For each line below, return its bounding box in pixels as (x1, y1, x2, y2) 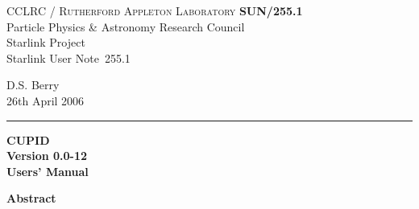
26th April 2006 (6, 92, 85, 109)
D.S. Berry (6, 76, 60, 93)
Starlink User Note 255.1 (6, 49, 131, 66)
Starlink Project (6, 34, 85, 51)
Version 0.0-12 (6, 147, 88, 164)
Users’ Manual (6, 162, 89, 179)
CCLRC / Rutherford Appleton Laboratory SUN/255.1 (6, 2, 303, 18)
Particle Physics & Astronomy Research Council (6, 18, 245, 35)
